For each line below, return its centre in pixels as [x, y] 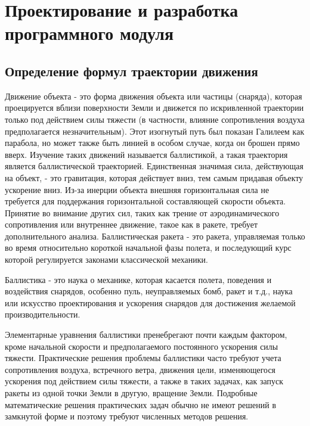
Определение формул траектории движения [131, 71]
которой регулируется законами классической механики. [106, 259]
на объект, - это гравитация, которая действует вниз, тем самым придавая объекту [154, 177]
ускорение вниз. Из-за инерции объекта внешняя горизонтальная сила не [137, 189]
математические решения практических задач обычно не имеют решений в [141, 404]
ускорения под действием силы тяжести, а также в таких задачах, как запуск [144, 381]
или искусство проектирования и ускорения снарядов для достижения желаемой [150, 302]
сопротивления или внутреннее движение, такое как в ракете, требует [131, 224]
